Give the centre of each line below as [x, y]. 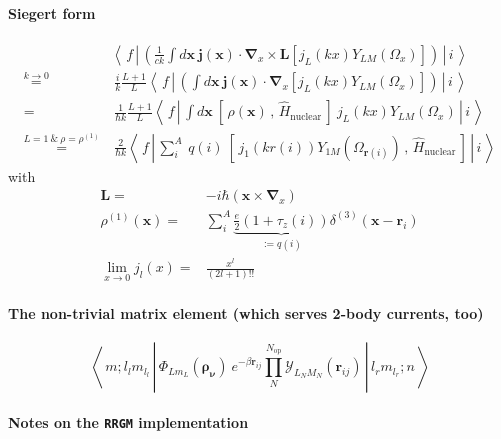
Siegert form [52, 12]
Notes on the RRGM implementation [128, 421]
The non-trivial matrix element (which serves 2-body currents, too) [246, 312]
